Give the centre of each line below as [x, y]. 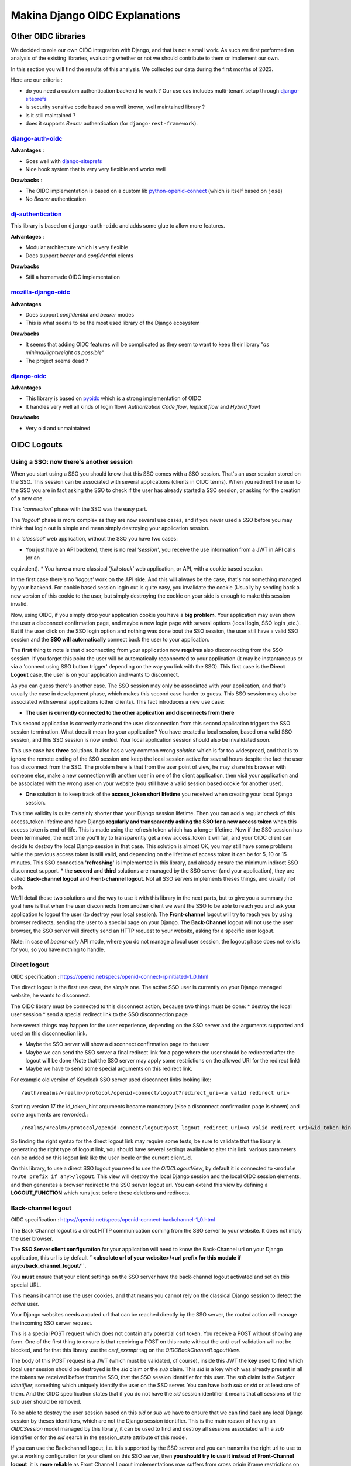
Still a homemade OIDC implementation [73, 277]
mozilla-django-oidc [40, 292]
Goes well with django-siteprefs [64, 161]
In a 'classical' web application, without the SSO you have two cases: [94, 539]
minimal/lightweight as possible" [65, 352]
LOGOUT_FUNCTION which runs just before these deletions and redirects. [101, 1193]
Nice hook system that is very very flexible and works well [96, 169]
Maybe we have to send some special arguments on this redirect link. [109, 1069]
